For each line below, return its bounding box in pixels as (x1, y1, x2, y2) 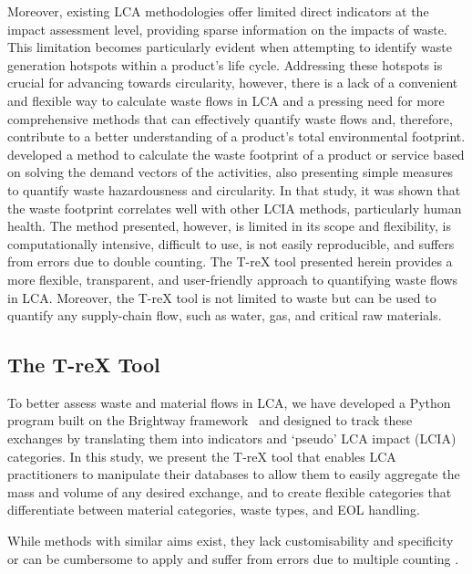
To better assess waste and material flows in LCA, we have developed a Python (7, 392, 451, 412)
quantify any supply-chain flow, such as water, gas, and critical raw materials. (7, 306, 442, 325)
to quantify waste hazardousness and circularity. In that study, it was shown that (7, 180, 461, 199)
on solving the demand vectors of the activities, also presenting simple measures (7, 162, 454, 182)
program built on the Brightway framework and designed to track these (7, 411, 413, 430)
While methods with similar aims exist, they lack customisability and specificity (7, 531, 454, 550)
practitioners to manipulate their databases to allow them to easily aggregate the (7, 464, 460, 484)
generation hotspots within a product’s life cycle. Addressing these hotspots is (7, 55, 443, 74)
